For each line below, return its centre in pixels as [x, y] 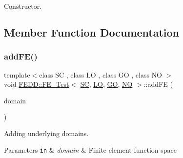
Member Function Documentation [92, 32]
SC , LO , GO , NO [106, 84]
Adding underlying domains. [46, 133]
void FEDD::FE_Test [37, 84]
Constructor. [23, 6]
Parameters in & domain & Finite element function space [91, 149]
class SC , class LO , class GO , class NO [101, 74]
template [17, 74]
